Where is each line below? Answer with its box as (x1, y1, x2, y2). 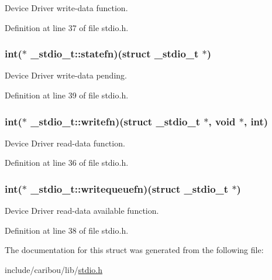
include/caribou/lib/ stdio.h (5, 264, 103, 275)
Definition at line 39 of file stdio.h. (5, 89, 129, 101)
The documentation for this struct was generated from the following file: (5, 244, 264, 256)
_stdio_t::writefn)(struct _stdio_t (30, 114, 201, 128)
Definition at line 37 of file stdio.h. (5, 21, 129, 33)
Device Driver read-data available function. (5, 204, 159, 217)
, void (208, 114, 236, 128)
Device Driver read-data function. (5, 136, 125, 149)
